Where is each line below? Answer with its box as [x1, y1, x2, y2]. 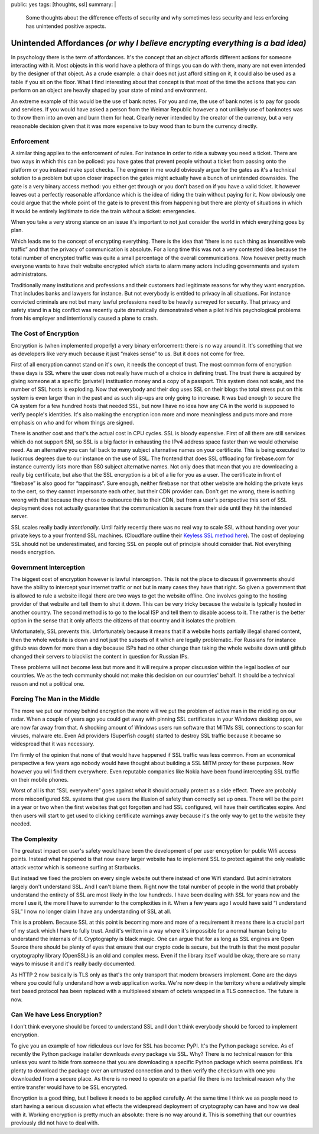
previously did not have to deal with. [11, 1119, 99, 1126]
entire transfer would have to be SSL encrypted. [11, 1084, 128, 1091]
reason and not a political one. [11, 680, 85, 687]
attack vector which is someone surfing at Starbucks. [11, 863, 141, 870]
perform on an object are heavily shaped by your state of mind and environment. [11, 86, 207, 94]
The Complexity [11, 835, 58, 843]
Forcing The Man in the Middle [11, 695, 100, 703]
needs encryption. [11, 548, 56, 555]
